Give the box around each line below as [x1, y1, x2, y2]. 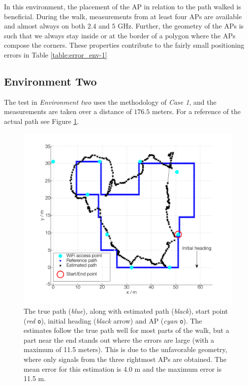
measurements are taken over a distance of [4, 106, 132, 117]
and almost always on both [4, 21, 86, 31]
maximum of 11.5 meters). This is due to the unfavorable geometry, [24, 344, 227, 355]
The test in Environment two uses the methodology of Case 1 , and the [4, 96, 217, 107]
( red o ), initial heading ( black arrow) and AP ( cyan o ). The [24, 315, 202, 326]
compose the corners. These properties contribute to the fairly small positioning [4, 40, 245, 50]
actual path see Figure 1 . [4, 116, 79, 126]
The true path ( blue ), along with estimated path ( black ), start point [24, 305, 228, 316]
